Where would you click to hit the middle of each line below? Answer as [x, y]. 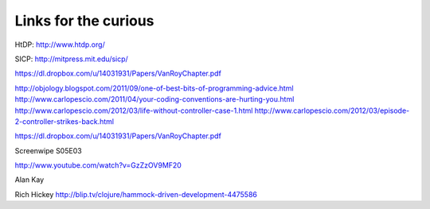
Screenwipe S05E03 [49, 150]
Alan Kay [29, 180]
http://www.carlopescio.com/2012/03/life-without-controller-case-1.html [134, 110]
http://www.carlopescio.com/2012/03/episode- [332, 110]
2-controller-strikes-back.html [64, 121]
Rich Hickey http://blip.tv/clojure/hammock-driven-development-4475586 [136, 194]
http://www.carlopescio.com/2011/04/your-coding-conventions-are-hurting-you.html [154, 99]
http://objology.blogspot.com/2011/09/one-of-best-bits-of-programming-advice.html [154, 88]
